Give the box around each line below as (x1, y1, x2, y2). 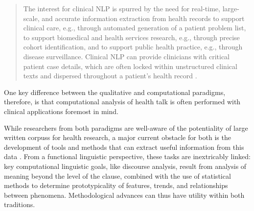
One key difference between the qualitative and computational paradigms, (4, 87, 226, 97)
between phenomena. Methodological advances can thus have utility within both (4, 189, 245, 200)
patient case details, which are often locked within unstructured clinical (23, 61, 237, 71)
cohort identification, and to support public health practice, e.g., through (23, 42, 243, 52)
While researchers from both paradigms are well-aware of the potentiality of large (4, 122, 248, 133)
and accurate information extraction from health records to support (42, 13, 245, 23)
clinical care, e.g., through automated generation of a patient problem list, (23, 23, 246, 33)
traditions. (4, 199, 35, 210)
